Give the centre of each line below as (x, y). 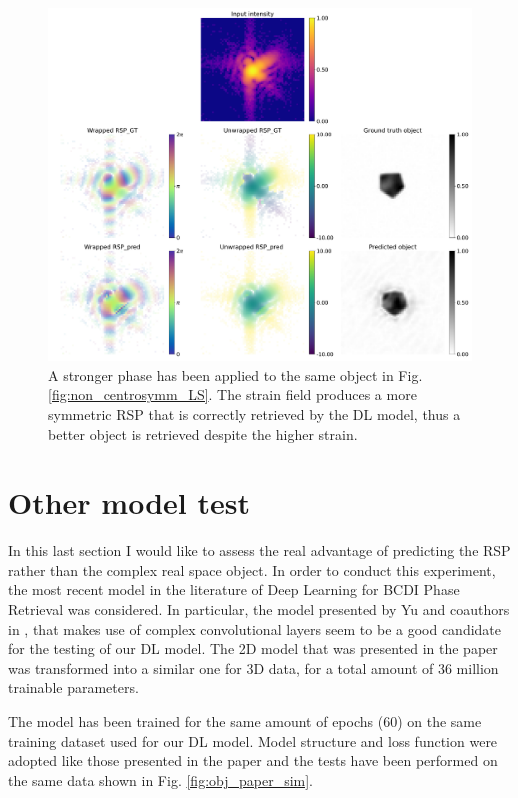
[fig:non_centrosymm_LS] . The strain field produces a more (232, 394)
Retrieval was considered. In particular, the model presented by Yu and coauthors (259, 609)
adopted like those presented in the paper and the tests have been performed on (253, 760)
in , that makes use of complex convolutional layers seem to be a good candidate (255, 628)
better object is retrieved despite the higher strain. (203, 433)
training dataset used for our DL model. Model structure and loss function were (253, 740)
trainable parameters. (73, 687)
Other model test (129, 502)
